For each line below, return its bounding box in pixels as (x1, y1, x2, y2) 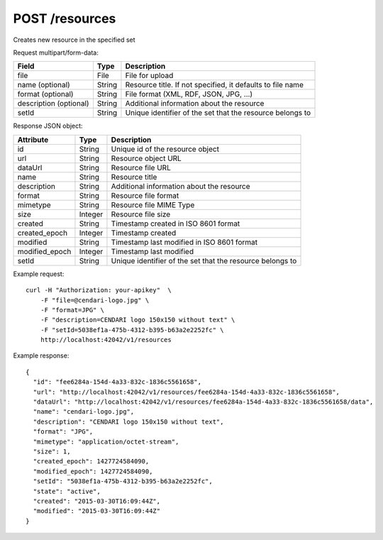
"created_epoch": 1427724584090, (33, 458, 150, 465)
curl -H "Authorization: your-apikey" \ (26, 286, 172, 294)
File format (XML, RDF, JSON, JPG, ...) (125, 89, 253, 99)
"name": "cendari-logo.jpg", (33, 408, 135, 416)
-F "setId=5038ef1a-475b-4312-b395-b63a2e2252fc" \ (40, 326, 224, 334)
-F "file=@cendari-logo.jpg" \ (40, 296, 150, 304)
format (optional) (17, 89, 74, 99)
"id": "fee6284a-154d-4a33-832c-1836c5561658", (33, 378, 202, 386)
